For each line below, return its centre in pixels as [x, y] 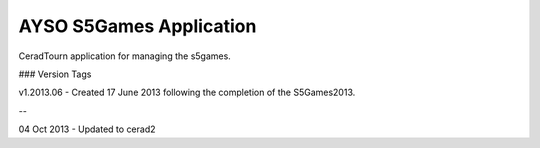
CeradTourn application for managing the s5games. [125, 56]
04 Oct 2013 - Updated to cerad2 [87, 129]
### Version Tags [55, 74]
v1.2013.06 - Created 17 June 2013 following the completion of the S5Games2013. [187, 92]
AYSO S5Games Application [137, 26]
